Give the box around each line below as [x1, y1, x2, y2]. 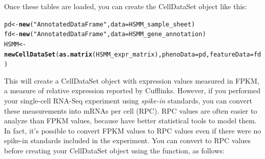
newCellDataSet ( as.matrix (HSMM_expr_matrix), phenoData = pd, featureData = [4, 50, 254, 58]
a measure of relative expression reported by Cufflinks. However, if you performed [4, 85, 260, 96]
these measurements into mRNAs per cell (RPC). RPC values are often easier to [4, 105, 257, 116]
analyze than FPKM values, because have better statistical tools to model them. [4, 115, 257, 126]
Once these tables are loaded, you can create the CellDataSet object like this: [4, 1, 247, 11]
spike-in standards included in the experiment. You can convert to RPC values [4, 135, 251, 146]
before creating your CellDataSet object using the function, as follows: [4, 145, 225, 156]
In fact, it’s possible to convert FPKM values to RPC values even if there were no [4, 125, 261, 136]
